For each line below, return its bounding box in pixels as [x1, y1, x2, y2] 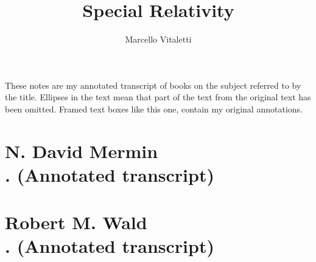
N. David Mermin [5, 138, 158, 163]
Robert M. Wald [5, 210, 147, 235]
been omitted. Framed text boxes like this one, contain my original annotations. [5, 102, 303, 115]
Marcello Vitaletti [125, 33, 192, 46]
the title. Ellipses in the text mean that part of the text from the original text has [5, 91, 311, 103]
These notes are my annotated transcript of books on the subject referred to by [5, 78, 301, 91]
